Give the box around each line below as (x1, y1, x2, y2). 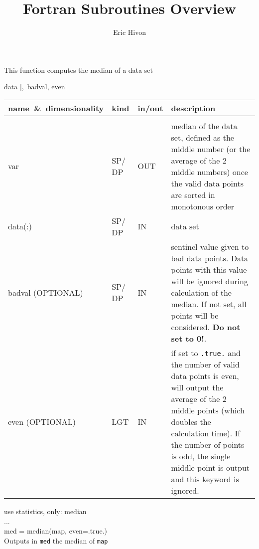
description (171, 102, 216, 114)
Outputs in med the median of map (4, 535, 108, 546)
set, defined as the (171, 131, 234, 143)
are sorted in (171, 188, 215, 200)
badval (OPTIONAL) (8, 286, 83, 298)
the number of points (171, 438, 245, 450)
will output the (171, 381, 224, 393)
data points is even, (171, 369, 239, 381)
